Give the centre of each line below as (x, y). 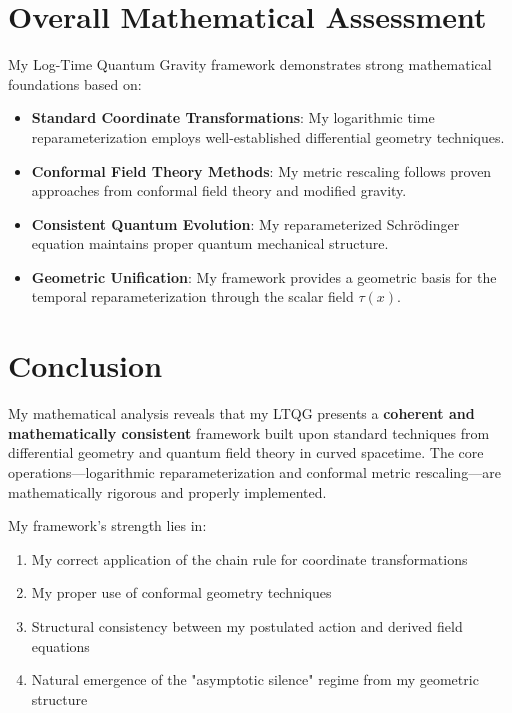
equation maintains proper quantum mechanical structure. (210, 243)
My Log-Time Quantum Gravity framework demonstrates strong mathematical (250, 64)
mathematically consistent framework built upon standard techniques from (249, 432)
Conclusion (85, 365)
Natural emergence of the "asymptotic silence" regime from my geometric (255, 679)
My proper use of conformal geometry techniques (181, 592)
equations (60, 645)
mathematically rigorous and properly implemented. (167, 491)
